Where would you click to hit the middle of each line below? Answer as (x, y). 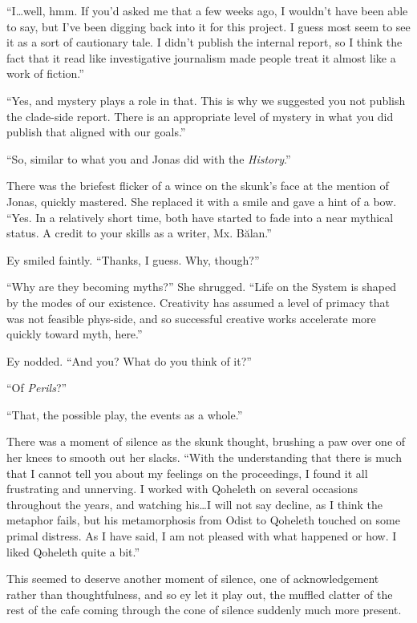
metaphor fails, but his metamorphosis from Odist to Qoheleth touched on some (203, 520)
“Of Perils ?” (37, 388)
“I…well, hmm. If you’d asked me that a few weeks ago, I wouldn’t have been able (207, 10)
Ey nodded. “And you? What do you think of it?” (129, 360)
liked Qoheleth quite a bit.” (73, 551)
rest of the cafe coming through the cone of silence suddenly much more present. (204, 610)
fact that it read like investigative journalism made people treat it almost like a (201, 57)
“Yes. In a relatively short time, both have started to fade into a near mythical (200, 217)
